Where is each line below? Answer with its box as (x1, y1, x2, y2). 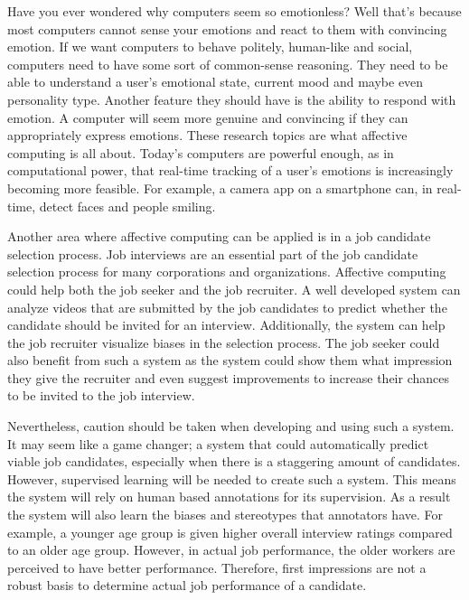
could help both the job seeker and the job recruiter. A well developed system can (7, 279, 461, 298)
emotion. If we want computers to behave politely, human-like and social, (7, 37, 413, 56)
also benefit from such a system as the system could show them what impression (7, 351, 453, 370)
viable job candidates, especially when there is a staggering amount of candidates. (7, 452, 461, 471)
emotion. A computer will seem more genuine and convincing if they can (7, 108, 408, 127)
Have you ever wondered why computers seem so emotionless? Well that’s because (7, 2, 462, 20)
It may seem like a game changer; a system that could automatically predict (7, 434, 429, 453)
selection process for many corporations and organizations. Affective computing (7, 262, 446, 281)
